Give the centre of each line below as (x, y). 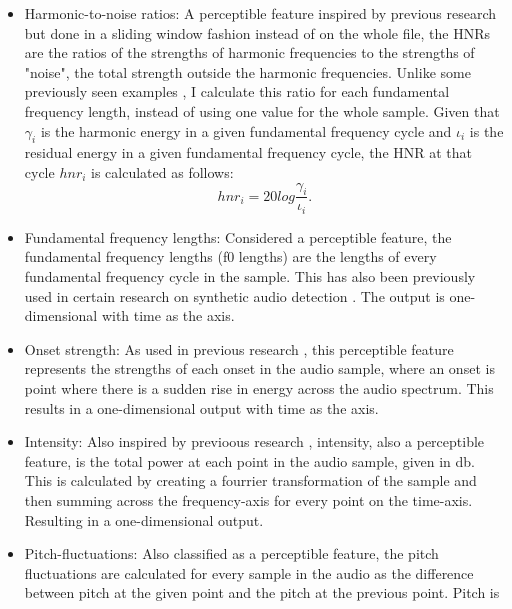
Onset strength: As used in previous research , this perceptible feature (239, 348)
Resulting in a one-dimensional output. (144, 519)
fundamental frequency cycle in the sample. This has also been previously (250, 276)
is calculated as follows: (162, 171)
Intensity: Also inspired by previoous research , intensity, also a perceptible (254, 441)
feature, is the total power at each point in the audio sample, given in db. (249, 460)
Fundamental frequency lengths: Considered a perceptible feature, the (238, 236)
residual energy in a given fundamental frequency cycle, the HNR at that (248, 152)
